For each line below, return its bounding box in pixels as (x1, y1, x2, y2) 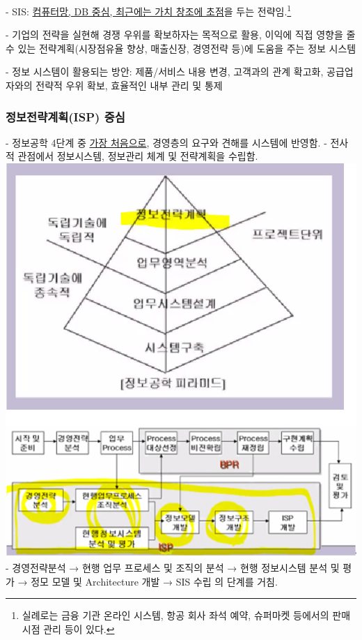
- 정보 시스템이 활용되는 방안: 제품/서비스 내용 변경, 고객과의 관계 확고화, (6, 64, 324, 79)
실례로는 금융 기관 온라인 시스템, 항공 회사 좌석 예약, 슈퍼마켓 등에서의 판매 (22, 608, 351, 623)
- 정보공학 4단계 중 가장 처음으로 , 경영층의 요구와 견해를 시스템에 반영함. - (6, 135, 327, 149)
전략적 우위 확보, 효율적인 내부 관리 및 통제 (36, 78, 223, 93)
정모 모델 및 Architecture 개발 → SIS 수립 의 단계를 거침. (31, 574, 278, 588)
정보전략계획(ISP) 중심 (6, 107, 125, 125)
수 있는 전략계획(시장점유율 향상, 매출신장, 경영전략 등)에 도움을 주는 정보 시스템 (6, 40, 356, 55)
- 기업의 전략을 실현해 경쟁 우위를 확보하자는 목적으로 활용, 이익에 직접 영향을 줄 (6, 27, 356, 42)
